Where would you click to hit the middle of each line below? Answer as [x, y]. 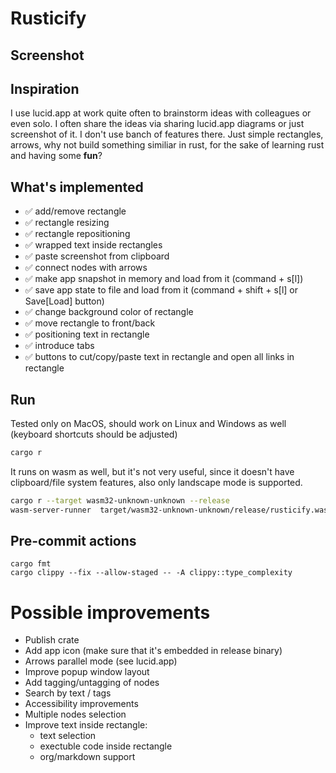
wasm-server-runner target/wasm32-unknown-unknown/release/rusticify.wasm [171, 510]
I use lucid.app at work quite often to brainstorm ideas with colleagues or [161, 113]
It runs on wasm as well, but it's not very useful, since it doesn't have [152, 471]
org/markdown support [87, 757]
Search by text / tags [68, 693]
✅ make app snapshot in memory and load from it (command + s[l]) [164, 279]
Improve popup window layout [87, 672]
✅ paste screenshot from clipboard [97, 256]
